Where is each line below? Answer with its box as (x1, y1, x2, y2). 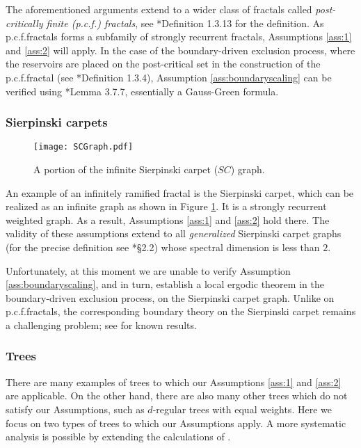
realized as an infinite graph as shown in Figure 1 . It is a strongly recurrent (6, 199, 327, 214)
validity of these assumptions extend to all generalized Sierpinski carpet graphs (6, 226, 342, 241)
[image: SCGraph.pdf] (33, 142, 134, 152)
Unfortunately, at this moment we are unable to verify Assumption (6, 263, 291, 278)
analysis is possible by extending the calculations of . (6, 429, 231, 444)
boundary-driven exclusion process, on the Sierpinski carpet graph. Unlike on (6, 290, 335, 305)
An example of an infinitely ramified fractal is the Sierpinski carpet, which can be (6, 185, 354, 200)
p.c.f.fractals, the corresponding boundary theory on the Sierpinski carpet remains (6, 304, 356, 319)
